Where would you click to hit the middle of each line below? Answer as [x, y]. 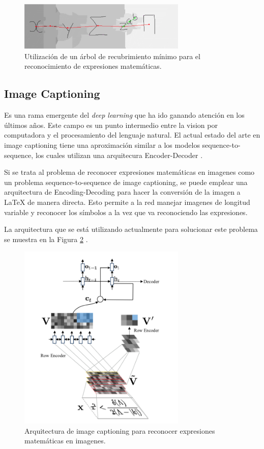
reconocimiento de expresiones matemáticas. [93, 66]
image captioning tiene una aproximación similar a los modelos [102, 145]
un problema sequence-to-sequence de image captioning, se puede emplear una [126, 182]
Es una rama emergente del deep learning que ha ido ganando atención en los [124, 115]
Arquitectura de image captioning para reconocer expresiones [120, 430]
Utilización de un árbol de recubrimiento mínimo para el [112, 56]
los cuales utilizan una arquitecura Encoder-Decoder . [119, 155]
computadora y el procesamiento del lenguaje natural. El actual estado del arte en [132, 135]
